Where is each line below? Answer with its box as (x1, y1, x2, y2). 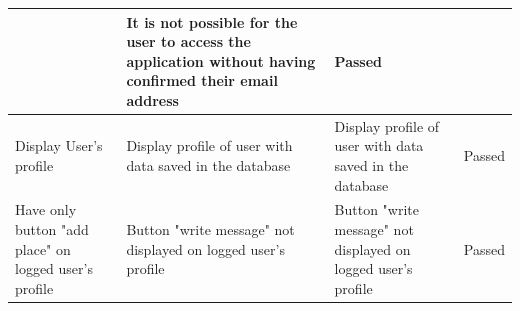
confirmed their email (126, 70, 278, 91)
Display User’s (15, 135, 103, 156)
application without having (126, 50, 316, 71)
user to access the (126, 31, 251, 52)
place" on (15, 238, 71, 259)
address (126, 89, 179, 110)
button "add (15, 218, 89, 239)
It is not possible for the (126, 11, 298, 32)
